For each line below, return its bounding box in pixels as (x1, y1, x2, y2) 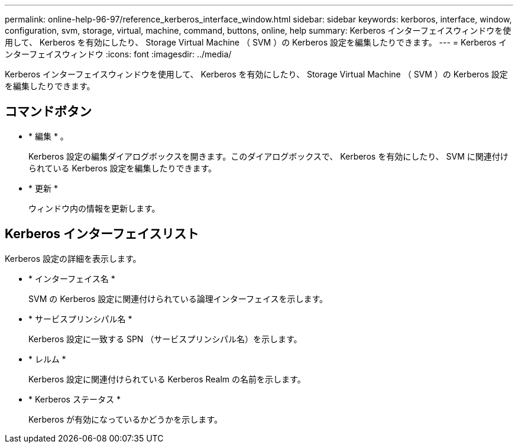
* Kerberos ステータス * (28, 394, 121, 404)
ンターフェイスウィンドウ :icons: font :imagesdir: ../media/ (5, 49, 232, 59)
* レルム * (28, 353, 66, 364)
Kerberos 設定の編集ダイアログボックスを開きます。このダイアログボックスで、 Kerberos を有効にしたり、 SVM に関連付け (28, 151, 509, 161)
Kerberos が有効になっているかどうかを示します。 (28, 414, 222, 424)
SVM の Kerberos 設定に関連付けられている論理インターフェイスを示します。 (28, 293, 328, 304)
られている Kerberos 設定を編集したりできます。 (28, 163, 217, 173)
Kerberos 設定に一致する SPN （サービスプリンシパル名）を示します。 (28, 333, 302, 344)
